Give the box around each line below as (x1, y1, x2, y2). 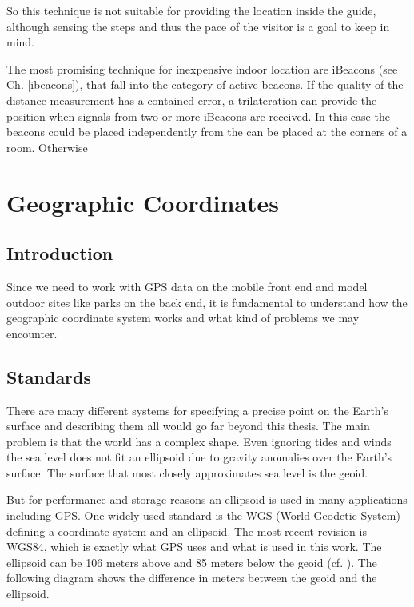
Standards (6, 364, 92, 389)
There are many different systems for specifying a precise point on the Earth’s (6, 401, 389, 418)
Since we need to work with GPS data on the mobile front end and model (6, 278, 368, 294)
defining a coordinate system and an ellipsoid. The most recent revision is (6, 522, 367, 539)
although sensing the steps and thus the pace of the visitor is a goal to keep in (6, 18, 390, 34)
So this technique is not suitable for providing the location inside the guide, (6, 2, 376, 18)
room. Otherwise (6, 138, 88, 155)
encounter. (6, 325, 58, 341)
